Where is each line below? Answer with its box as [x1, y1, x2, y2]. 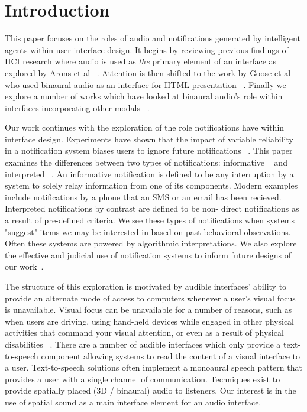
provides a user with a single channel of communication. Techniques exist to [5, 372, 280, 385]
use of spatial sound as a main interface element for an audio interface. [5, 395, 261, 408]
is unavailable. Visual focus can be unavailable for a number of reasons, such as [5, 303, 292, 316]
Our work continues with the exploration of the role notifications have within [5, 121, 285, 134]
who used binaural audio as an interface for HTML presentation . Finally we [5, 78, 286, 90]
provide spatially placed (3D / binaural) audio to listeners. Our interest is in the [5, 384, 296, 397]
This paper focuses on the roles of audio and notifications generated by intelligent [5, 32, 300, 44]
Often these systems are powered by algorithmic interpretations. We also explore [5, 237, 297, 249]
